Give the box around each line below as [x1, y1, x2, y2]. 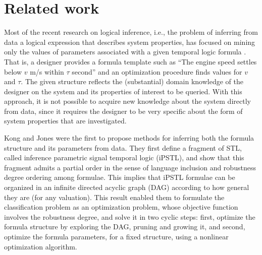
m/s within [30, 66, 64, 77]
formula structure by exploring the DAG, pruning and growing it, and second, [4, 221, 245, 232]
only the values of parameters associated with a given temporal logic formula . [4, 46, 246, 57]
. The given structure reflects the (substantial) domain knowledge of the [21, 76, 243, 87]
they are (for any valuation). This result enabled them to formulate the [4, 192, 225, 202]
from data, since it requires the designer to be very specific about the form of [4, 105, 243, 116]
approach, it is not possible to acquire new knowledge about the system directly [4, 96, 251, 106]
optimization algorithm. [4, 241, 77, 251]
